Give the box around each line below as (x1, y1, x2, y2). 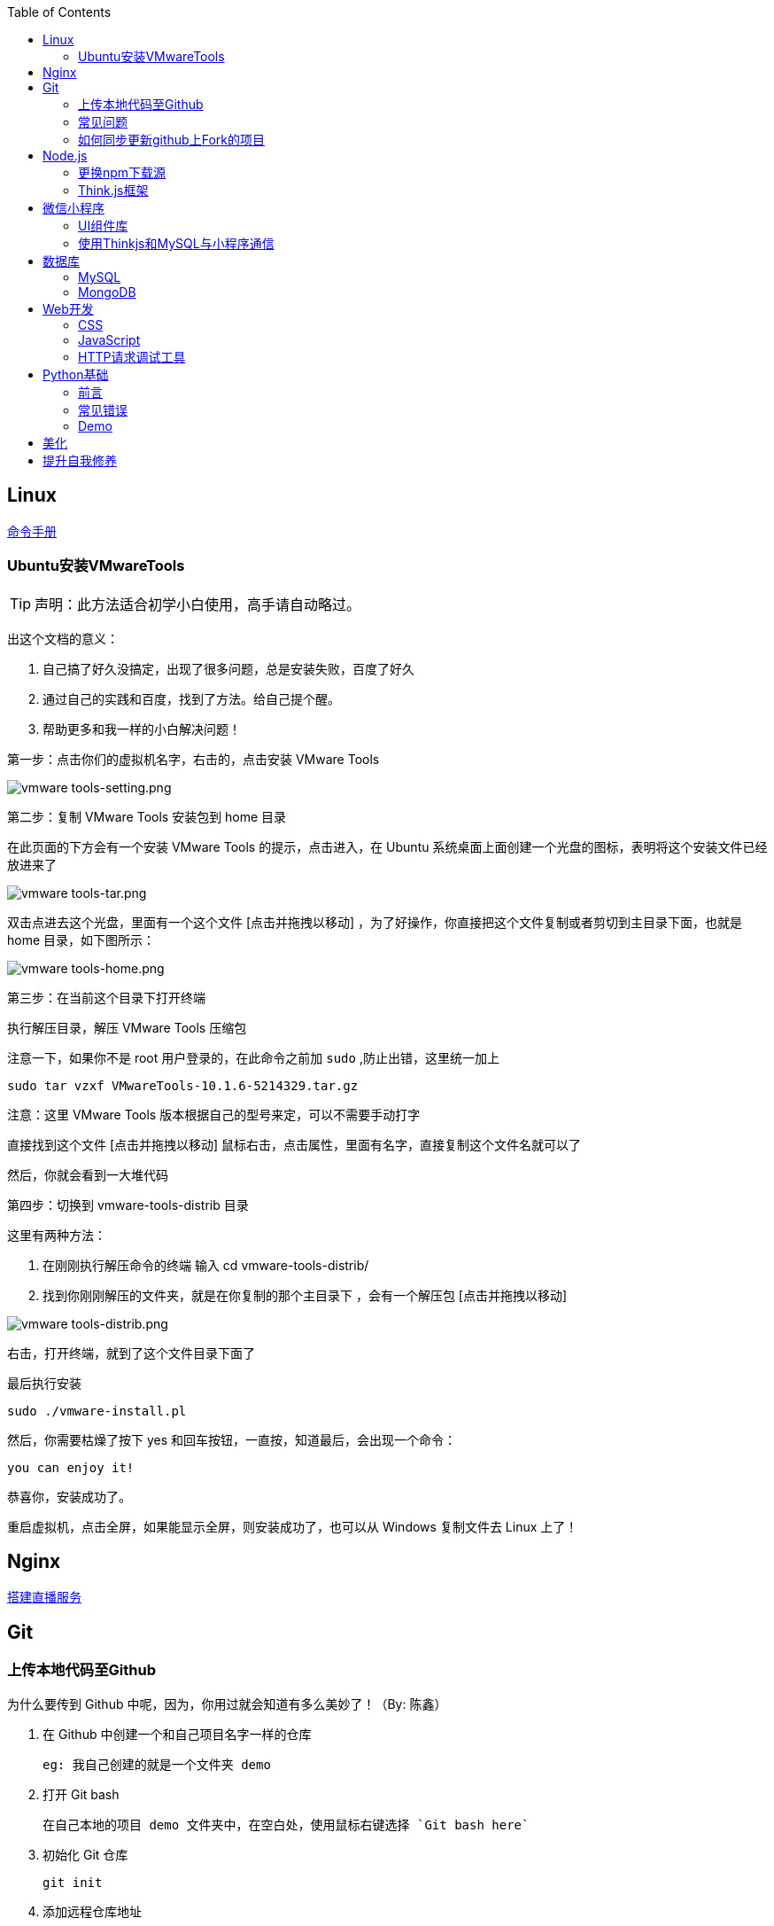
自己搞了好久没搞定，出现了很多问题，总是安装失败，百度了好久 (43, 660, 414, 676)
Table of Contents (7, 4, 112, 19)
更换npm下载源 (78, 165, 166, 180)
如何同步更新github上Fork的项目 (78, 132, 265, 147)
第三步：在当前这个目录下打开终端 (7, 989, 205, 1005)
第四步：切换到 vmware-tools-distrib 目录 (7, 1197, 249, 1213)
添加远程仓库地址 (43, 1903, 142, 1919)
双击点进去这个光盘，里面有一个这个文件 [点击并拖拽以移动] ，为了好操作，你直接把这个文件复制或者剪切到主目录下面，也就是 (7, 914, 743, 930)
